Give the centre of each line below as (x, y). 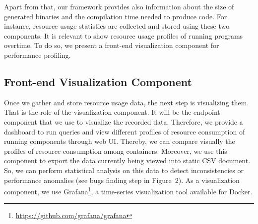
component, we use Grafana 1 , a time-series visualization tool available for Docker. (128, 191)
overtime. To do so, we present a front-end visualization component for (112, 45)
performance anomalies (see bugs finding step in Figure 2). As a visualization (122, 180)
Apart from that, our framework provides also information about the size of (119, 6)
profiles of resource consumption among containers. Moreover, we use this (116, 151)
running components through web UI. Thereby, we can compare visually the (120, 141)
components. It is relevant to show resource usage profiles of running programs (124, 35)
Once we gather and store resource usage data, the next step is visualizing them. (127, 102)
